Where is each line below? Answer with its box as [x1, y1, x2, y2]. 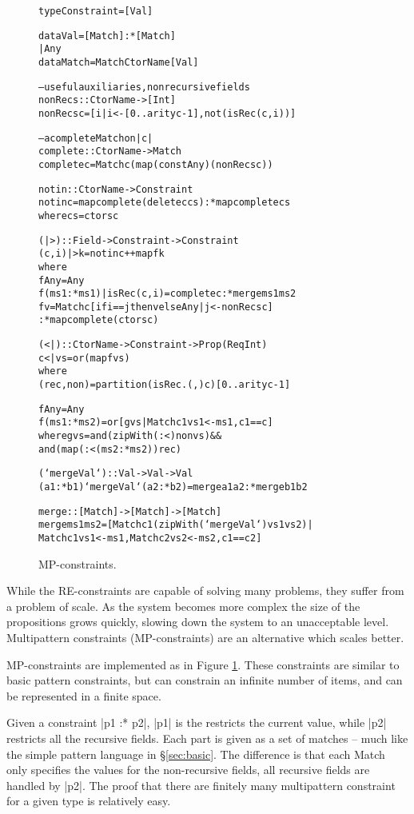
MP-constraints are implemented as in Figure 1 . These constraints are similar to [6, 656, 400, 672]
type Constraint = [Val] [38, 6, 153, 17]
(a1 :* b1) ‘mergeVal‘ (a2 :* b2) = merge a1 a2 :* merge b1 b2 [38, 481, 308, 493]
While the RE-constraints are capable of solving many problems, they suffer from [6, 582, 404, 599]
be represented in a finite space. [6, 687, 161, 704]
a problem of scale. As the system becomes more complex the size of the [6, 597, 360, 614]
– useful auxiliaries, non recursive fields [38, 81, 250, 93]
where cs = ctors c [38, 209, 119, 221]
